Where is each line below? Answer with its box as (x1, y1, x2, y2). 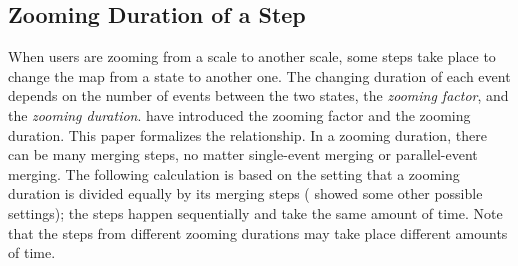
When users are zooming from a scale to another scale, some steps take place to (8, 46, 496, 67)
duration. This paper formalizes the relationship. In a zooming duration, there (8, 124, 487, 145)
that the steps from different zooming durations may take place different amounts (8, 222, 508, 243)
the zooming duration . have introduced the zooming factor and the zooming (8, 104, 471, 125)
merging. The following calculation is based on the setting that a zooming (8, 163, 460, 184)
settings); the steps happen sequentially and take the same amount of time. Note (8, 202, 503, 223)
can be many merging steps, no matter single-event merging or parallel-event (8, 144, 478, 165)
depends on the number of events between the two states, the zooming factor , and (8, 85, 509, 106)
